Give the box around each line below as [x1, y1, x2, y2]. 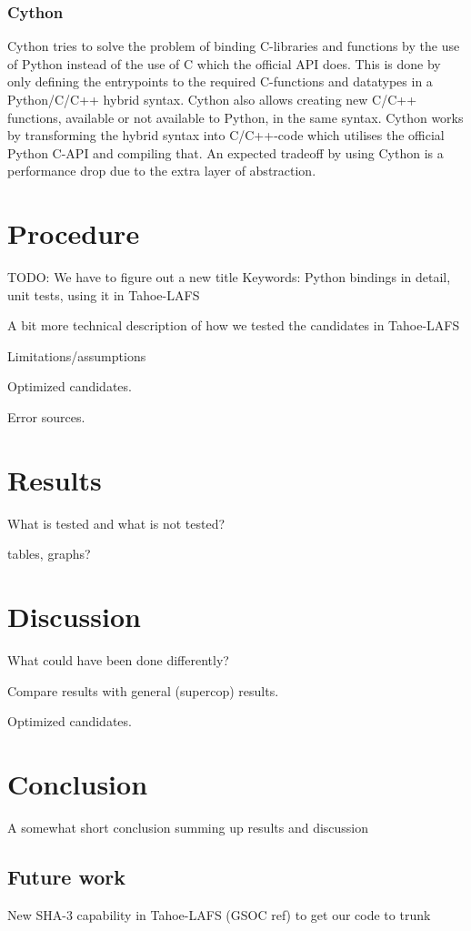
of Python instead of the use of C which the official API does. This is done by [7, 54, 441, 73]
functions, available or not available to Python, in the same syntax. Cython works [7, 107, 464, 126]
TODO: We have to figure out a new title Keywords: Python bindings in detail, [7, 268, 451, 287]
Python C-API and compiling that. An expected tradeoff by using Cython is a [7, 143, 444, 162]
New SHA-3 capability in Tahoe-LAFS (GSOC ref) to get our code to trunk [7, 905, 431, 924]
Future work [7, 862, 126, 890]
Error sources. [7, 408, 85, 427]
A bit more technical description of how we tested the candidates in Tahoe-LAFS [7, 316, 460, 335]
